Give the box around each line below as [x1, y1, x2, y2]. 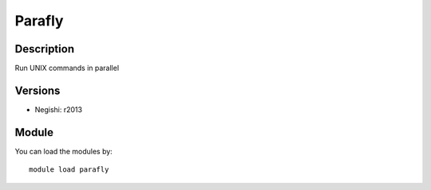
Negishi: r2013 [34, 104, 83, 114]
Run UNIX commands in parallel [14, 64, 120, 73]
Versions [14, 83, 61, 97]
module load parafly [29, 165, 109, 174]
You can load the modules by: [14, 146, 113, 156]
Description [14, 42, 75, 56]
